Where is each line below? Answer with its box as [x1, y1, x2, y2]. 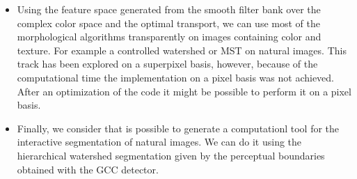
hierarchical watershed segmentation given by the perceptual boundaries [17, 148, 325, 162]
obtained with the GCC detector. [17, 162, 159, 176]
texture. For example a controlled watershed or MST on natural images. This [17, 42, 347, 57]
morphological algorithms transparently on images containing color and [17, 29, 322, 44]
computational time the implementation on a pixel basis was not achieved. [17, 70, 335, 84]
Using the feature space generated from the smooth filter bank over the [17, 2, 321, 16]
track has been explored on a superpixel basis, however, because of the [17, 56, 318, 71]
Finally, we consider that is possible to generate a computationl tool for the [17, 120, 340, 135]
